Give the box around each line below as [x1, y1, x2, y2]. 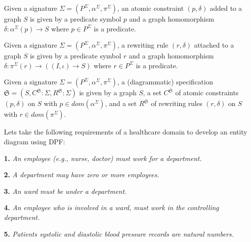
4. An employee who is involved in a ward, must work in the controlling [4, 202, 219, 213]
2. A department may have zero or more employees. [4, 169, 160, 180]
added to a [210, 3, 242, 13]
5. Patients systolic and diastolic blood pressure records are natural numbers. [4, 228, 234, 239]
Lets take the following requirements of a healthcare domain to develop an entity [4, 127, 248, 137]
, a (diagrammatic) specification [117, 77, 213, 87]
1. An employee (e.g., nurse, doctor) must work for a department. [4, 153, 202, 163]
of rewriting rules [151, 98, 202, 108]
